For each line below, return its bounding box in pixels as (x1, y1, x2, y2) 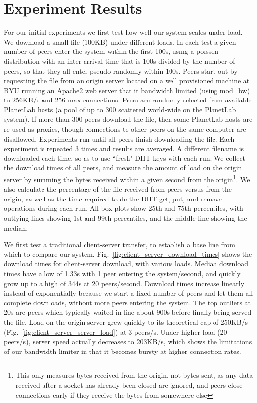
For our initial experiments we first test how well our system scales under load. (4, 27, 243, 37)
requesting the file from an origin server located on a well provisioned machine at (4, 75, 250, 86)
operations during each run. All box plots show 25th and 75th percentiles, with (4, 203, 243, 213)
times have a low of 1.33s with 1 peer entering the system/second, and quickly (4, 268, 241, 279)
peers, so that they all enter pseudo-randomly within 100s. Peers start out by (4, 65, 238, 76)
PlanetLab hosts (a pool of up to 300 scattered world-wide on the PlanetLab (4, 104, 236, 114)
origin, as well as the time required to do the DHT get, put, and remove (4, 193, 222, 203)
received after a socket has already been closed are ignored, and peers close (15, 379, 243, 390)
